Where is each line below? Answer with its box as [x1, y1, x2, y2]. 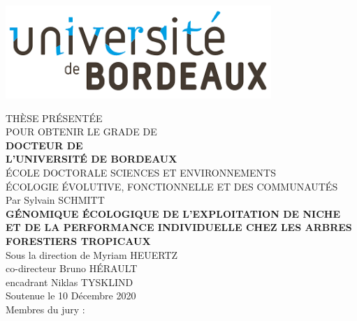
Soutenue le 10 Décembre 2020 [6, 288, 136, 303]
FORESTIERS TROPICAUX [6, 233, 151, 248]
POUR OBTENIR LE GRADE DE [6, 124, 157, 139]
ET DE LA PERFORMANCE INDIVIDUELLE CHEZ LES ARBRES [6, 220, 352, 234]
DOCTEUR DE [6, 137, 83, 152]
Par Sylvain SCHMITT [6, 193, 105, 207]
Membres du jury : [6, 301, 85, 316]
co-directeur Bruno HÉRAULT [6, 261, 138, 276]
